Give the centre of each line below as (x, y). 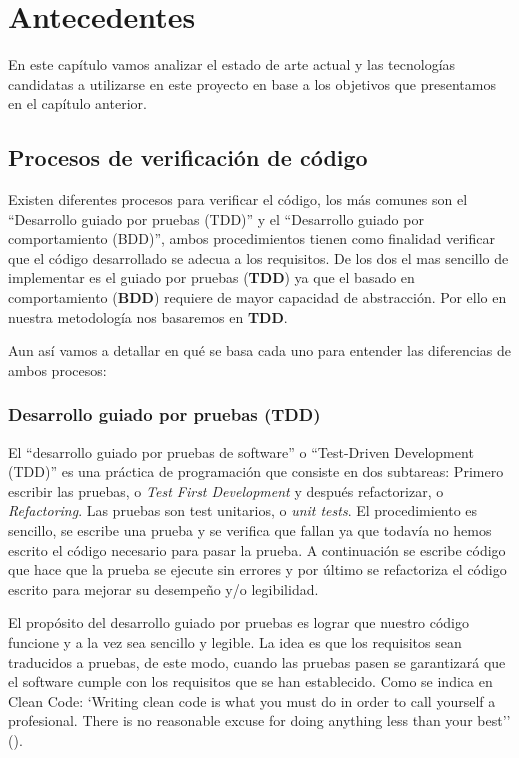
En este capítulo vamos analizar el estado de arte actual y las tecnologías (232, 64)
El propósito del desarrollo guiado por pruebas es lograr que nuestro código (238, 622)
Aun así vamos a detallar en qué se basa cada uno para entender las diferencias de (260, 350)
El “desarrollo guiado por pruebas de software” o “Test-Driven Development (241, 451)
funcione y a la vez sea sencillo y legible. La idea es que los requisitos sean (235, 642)
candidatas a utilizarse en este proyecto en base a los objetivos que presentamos (252, 83)
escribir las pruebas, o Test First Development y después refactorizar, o (226, 490)
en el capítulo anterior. (77, 103)
